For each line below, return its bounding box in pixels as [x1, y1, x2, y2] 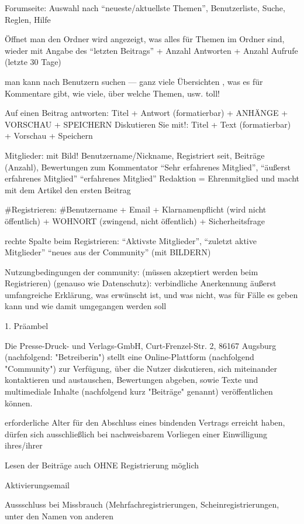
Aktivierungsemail [5, 478, 70, 491]
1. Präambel [5, 320, 49, 332]
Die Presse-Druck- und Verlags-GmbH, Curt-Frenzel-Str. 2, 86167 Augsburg [5, 339, 277, 351]
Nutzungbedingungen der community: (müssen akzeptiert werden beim [5, 265, 258, 278]
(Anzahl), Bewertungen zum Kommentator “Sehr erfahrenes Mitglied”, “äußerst [5, 160, 291, 173]
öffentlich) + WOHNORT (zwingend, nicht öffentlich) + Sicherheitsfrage [5, 214, 265, 227]
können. [5, 396, 33, 409]
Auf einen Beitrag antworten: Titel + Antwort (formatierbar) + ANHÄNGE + [5, 107, 288, 119]
